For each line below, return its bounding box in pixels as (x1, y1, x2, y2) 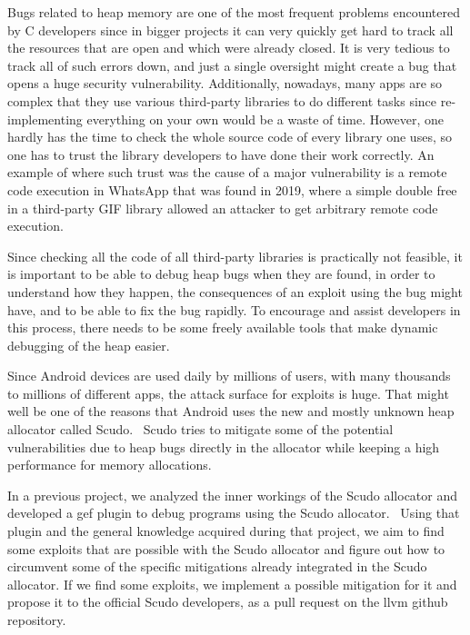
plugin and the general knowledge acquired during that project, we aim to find (7, 521, 445, 541)
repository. (7, 610, 66, 629)
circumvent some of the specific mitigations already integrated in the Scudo (7, 557, 427, 576)
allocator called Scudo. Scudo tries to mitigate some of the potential (7, 420, 394, 439)
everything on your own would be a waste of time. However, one (86, 109, 445, 128)
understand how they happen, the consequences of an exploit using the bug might (7, 282, 463, 301)
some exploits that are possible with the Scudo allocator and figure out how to (7, 539, 445, 558)
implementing (7, 109, 83, 128)
